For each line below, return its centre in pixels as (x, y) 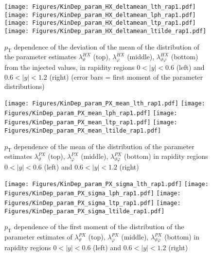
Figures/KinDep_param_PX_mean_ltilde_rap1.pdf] (83, 130)
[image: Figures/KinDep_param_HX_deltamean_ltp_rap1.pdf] (100, 23)
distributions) (25, 86)
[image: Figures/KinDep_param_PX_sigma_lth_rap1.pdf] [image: (106, 184)
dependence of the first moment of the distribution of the (99, 227)
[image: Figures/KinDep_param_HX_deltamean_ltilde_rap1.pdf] (106, 31)
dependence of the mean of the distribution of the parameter (104, 146)
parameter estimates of (38, 237)
